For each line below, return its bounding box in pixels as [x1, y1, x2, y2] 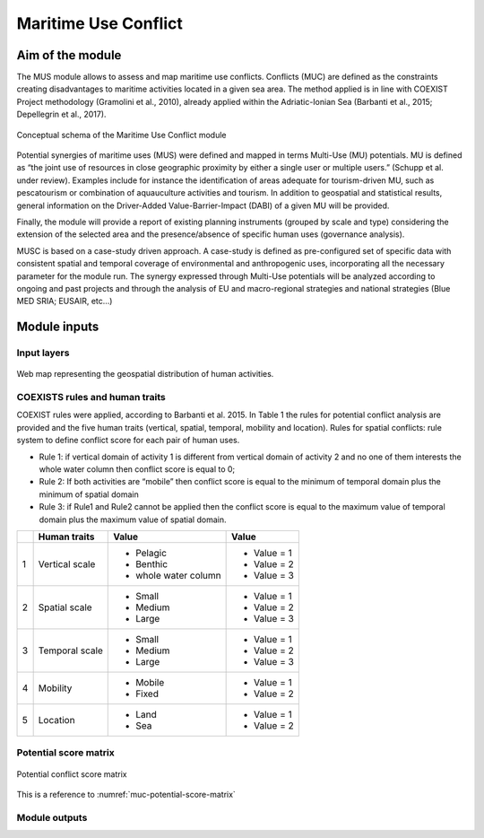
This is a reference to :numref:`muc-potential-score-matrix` [16, 789, 237, 799]
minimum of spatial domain [39, 489, 139, 500]
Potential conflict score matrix [16, 768, 127, 780]
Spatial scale [38, 601, 93, 614]
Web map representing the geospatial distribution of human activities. [16, 369, 274, 380]
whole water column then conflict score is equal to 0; [39, 463, 236, 475]
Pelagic [135, 546, 168, 559]
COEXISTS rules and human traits [16, 391, 166, 404]
